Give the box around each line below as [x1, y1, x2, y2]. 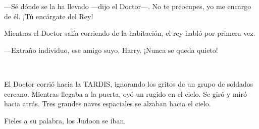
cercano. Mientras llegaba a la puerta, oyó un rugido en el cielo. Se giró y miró [4, 88, 247, 99]
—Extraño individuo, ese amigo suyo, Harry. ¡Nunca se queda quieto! [4, 44, 218, 55]
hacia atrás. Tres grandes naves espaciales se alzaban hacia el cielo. [4, 98, 211, 109]
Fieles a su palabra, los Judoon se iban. [4, 115, 126, 125]
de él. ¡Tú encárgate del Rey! [4, 11, 93, 21]
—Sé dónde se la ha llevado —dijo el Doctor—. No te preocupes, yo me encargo [4, 1, 251, 11]
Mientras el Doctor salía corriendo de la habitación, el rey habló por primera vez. [4, 28, 255, 38]
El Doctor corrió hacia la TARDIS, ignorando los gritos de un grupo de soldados [4, 78, 253, 89]
